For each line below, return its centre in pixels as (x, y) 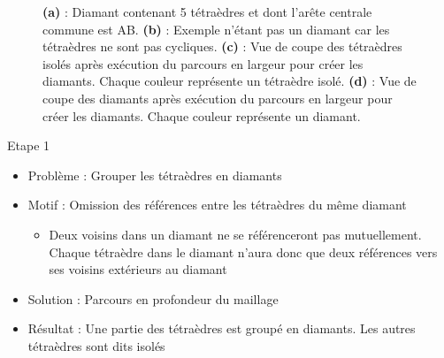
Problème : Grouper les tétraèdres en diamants (155, 175)
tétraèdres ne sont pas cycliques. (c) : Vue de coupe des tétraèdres (222, 46)
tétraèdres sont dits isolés (96, 345)
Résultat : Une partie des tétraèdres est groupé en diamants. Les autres (222, 328)
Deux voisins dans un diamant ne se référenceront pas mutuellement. (235, 234)
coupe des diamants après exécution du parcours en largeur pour (218, 98)
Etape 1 (29, 145)
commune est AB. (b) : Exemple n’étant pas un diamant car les (216, 29)
